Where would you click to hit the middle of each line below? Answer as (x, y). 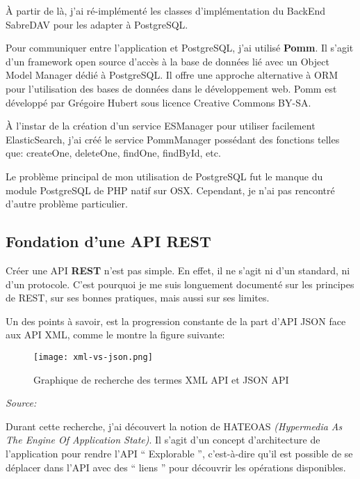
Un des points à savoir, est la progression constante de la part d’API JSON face (176, 321)
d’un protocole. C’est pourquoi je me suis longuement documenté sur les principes (180, 284)
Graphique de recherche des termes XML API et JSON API (161, 379)
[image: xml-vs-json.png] (93, 357)
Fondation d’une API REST (108, 241)
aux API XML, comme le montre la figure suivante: (115, 335)
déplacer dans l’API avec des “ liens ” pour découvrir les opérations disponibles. (176, 467)
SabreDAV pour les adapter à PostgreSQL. (97, 24)
